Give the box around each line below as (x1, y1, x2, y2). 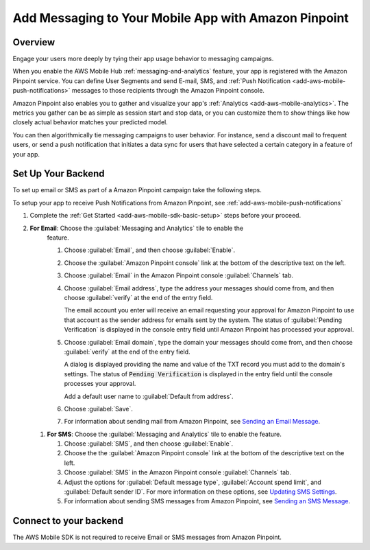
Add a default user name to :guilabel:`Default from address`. (64, 392, 234, 400)
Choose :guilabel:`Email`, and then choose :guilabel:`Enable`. (64, 246, 236, 254)
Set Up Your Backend (12, 168, 106, 180)
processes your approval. (64, 380, 136, 388)
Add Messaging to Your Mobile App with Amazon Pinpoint (12, 10, 349, 25)
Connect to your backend (12, 515, 123, 527)
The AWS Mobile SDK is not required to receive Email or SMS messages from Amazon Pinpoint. (12, 533, 282, 542)
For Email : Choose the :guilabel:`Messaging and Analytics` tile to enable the (29, 224, 243, 232)
